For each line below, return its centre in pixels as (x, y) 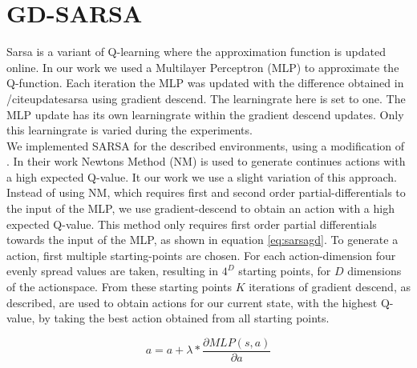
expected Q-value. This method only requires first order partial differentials (192, 224)
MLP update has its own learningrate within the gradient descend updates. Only (205, 114)
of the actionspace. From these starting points (119, 287)
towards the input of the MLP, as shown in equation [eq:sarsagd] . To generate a (202, 240)
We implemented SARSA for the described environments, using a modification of (206, 145)
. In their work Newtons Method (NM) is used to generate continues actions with (206, 161)
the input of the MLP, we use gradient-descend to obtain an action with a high (200, 208)
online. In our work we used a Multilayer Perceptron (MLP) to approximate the (203, 67)
